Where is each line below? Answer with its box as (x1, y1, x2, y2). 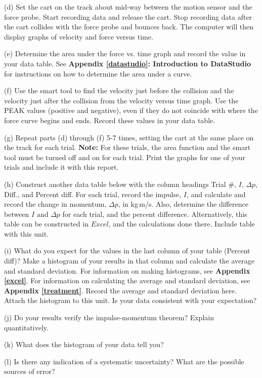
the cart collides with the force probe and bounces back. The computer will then (4, 21, 254, 32)
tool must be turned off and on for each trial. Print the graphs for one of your (4, 152, 246, 162)
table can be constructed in (4, 218, 89, 229)
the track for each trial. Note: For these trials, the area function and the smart (4, 142, 251, 153)
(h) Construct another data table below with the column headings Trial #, (4, 178, 236, 189)
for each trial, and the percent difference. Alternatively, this (62, 208, 247, 219)
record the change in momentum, (4, 199, 107, 209)
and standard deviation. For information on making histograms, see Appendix (4, 265, 250, 276)
